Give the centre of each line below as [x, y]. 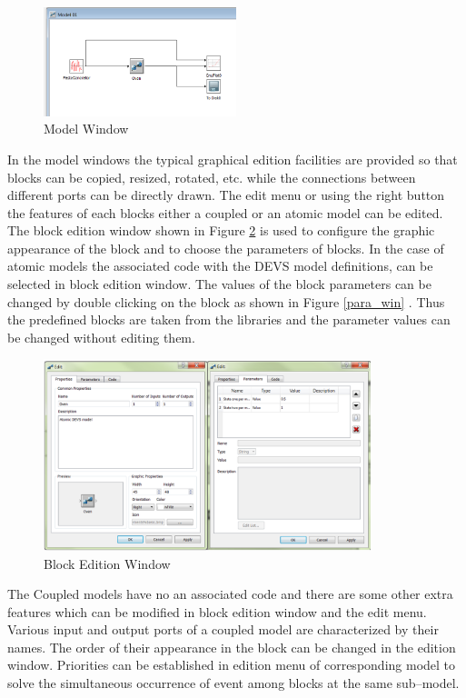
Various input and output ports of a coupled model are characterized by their [223, 629]
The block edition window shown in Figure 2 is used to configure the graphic [221, 230]
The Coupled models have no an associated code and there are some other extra [230, 594]
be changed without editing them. [101, 337]
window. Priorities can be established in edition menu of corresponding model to [232, 665]
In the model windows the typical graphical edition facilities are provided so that [233, 159]
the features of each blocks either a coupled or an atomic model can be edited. [225, 212]
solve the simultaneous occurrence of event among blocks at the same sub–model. [233, 683]
